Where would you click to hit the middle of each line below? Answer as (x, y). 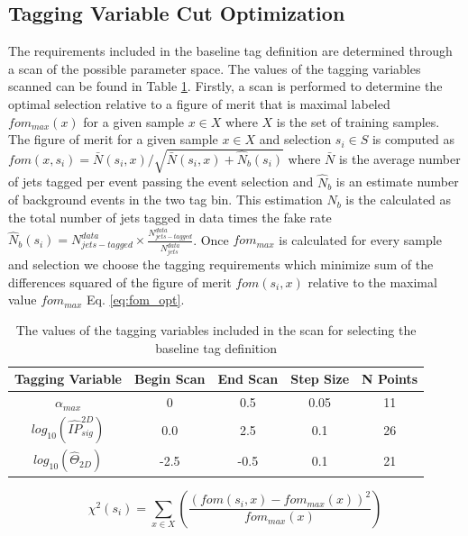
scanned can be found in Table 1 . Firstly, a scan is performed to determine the (225, 86)
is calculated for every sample (360, 239)
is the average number (399, 158)
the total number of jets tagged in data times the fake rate (170, 217)
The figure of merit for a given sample (113, 139)
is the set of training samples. (358, 121)
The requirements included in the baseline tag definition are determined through (230, 51)
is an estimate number (397, 182)
